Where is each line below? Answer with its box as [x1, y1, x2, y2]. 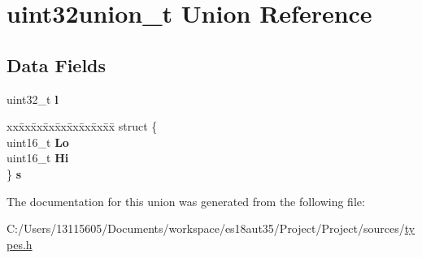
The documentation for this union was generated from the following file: [7, 192, 365, 209]
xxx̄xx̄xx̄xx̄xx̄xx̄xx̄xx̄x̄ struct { [7, 118, 158, 135]
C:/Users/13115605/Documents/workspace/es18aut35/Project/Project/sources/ [7, 220, 405, 237]
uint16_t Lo [7, 133, 69, 150]
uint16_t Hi [7, 149, 69, 166]
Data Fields [7, 52, 107, 77]
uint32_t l [7, 90, 59, 107]
